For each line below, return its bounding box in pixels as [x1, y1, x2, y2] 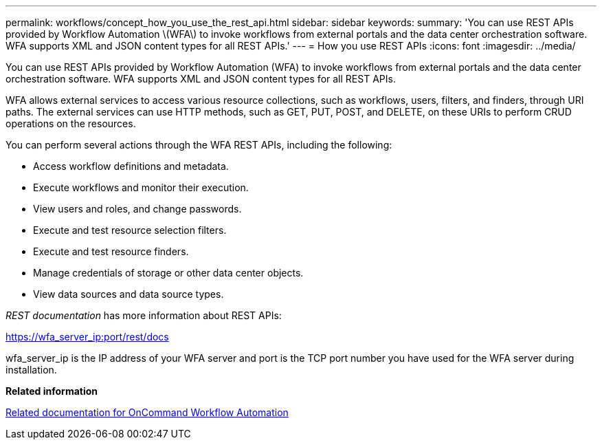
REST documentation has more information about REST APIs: [5, 310, 282, 321]
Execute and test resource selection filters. [33, 224, 227, 236]
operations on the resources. [5, 118, 136, 129]
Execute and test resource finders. [33, 246, 189, 257]
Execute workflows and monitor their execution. [33, 182, 249, 193]
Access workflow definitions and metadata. [33, 160, 229, 172]
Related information [5, 385, 98, 397]
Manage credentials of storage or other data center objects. [33, 267, 304, 279]
